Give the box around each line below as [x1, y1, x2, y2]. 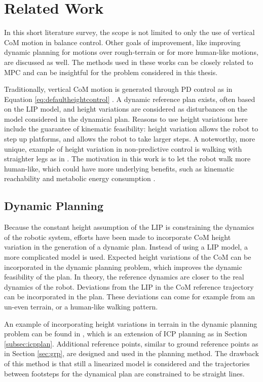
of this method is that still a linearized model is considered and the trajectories [4, 358, 250, 368]
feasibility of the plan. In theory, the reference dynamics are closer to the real [4, 271, 244, 282]
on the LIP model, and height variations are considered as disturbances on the [4, 103, 248, 114]
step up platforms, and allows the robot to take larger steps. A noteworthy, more [4, 133, 255, 144]
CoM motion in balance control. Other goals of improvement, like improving [4, 37, 241, 47]
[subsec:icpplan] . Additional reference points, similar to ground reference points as [4, 338, 258, 349]
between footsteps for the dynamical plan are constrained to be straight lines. [4, 368, 245, 378]
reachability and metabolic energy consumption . [4, 173, 156, 184]
